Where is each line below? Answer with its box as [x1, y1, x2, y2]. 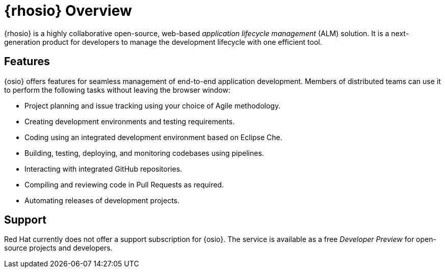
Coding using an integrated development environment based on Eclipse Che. [24, 132, 282, 142]
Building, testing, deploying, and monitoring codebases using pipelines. [24, 148, 264, 157]
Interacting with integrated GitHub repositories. [24, 164, 182, 173]
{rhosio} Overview [4, 2, 132, 19]
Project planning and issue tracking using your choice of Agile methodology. [24, 101, 281, 110]
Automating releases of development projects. [24, 196, 180, 205]
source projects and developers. [4, 243, 113, 253]
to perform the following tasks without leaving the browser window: [4, 85, 231, 94]
